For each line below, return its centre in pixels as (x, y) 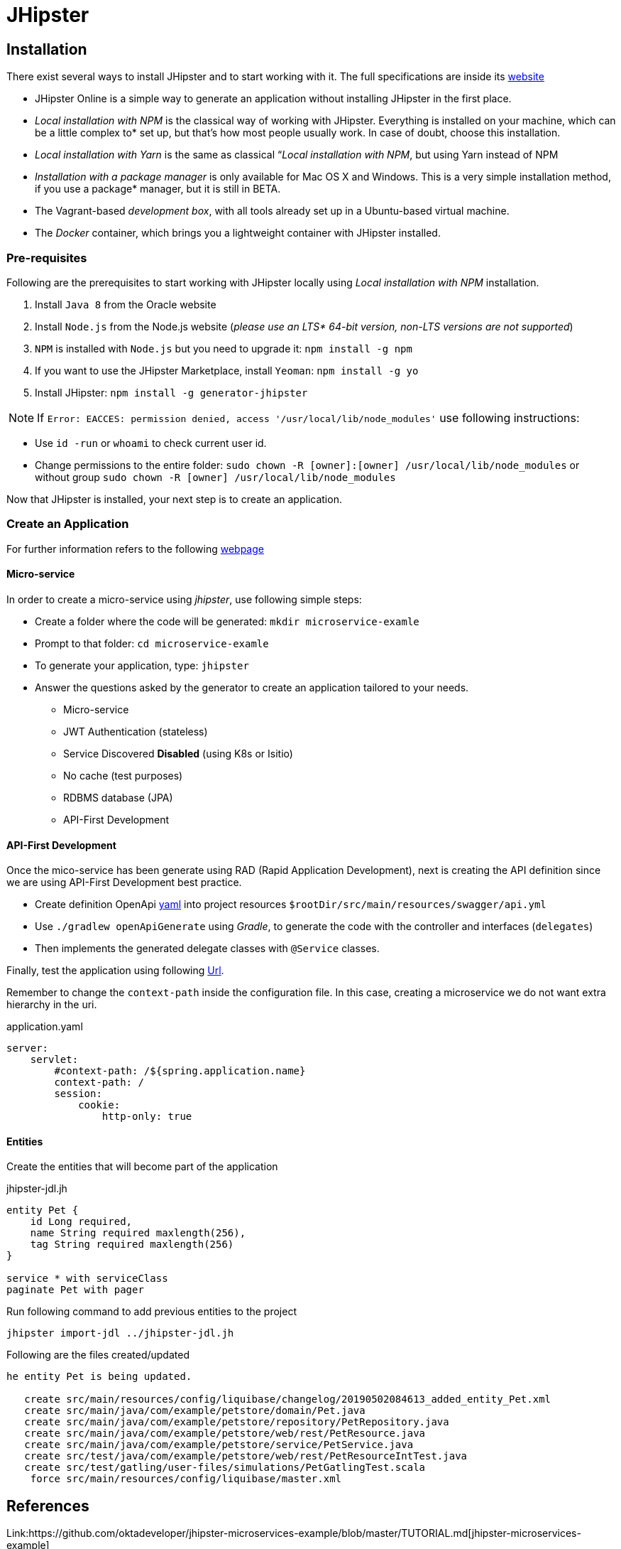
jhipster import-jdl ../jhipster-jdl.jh (120, 1333)
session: (78, 1094)
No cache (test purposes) (123, 775)
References (48, 1506)
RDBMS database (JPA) (118, 797)
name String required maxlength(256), (138, 1233)
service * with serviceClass (87, 1279)
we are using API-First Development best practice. (124, 883)
